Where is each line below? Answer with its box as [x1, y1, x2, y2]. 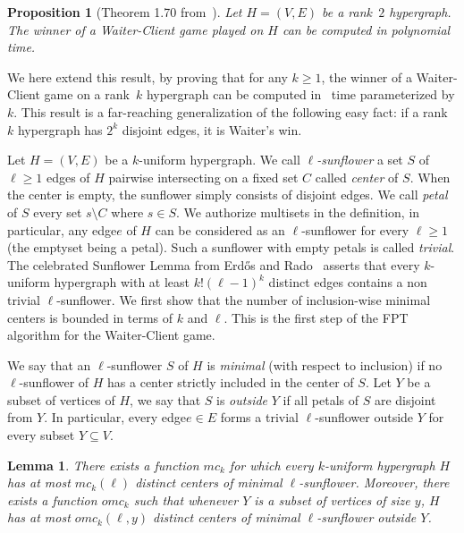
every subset [7, 426, 75, 444]
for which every [229, 455, 314, 474]
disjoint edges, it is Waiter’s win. [122, 120, 302, 139]
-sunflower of [19, 373, 89, 392]
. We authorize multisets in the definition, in [176, 202, 420, 221]
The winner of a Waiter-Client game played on [7, 20, 264, 38]
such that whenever [133, 490, 239, 509]
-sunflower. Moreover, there [299, 473, 450, 492]
